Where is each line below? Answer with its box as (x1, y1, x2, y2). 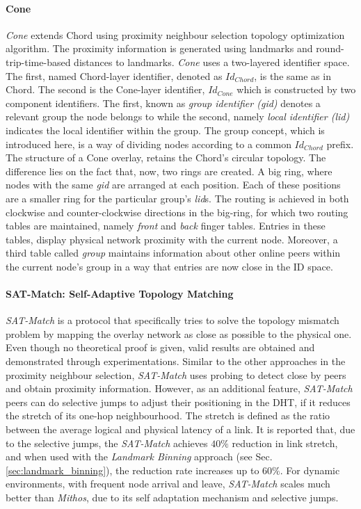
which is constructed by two (236, 82, 356, 97)
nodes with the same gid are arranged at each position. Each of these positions (6, 177, 341, 192)
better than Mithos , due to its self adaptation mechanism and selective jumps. (6, 490, 339, 504)
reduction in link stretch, (232, 435, 338, 450)
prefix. (326, 136, 354, 151)
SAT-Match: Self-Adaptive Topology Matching (6, 286, 234, 301)
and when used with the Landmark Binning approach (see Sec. (6, 449, 273, 464)
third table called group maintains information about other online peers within (6, 245, 341, 260)
